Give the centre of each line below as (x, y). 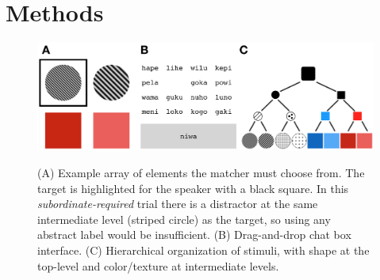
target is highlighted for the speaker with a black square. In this (193, 188)
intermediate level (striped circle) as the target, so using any (184, 219)
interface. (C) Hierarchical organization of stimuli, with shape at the (203, 250)
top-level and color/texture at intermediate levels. (158, 265)
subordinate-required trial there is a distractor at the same (178, 204)
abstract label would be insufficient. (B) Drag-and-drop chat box (194, 235)
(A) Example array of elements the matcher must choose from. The (201, 173)
